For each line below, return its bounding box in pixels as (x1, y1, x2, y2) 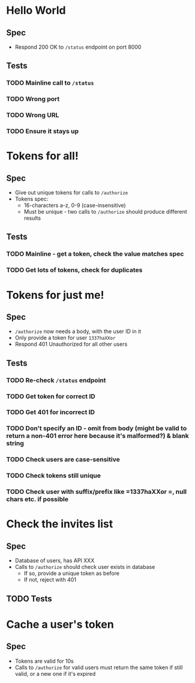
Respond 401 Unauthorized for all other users (14, 340, 128, 348)
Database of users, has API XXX (14, 557, 95, 564)
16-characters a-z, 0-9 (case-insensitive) (23, 202, 126, 209)
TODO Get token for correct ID (6, 392, 96, 400)
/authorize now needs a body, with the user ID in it (14, 328, 142, 335)
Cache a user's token (6, 618, 114, 631)
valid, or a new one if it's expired (14, 670, 96, 677)
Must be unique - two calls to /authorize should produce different (23, 208, 187, 215)
